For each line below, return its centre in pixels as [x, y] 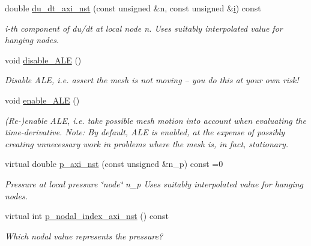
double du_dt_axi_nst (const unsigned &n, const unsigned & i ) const [133, 8]
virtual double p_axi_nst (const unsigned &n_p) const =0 [114, 164]
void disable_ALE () [43, 60]
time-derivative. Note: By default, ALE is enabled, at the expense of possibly [145, 132]
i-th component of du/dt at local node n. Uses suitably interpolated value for [144, 28]
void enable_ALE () [42, 100]
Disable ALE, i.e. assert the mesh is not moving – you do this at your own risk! [152, 80]
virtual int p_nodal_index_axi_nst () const [87, 216]
